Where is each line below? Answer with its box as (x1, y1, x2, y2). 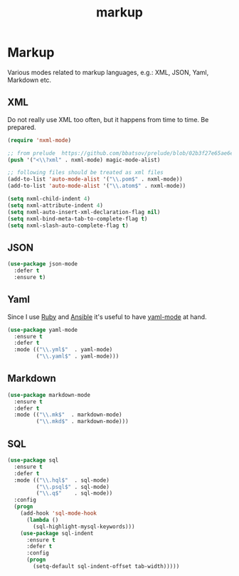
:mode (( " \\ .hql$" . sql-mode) (14, 476, 110, 484)
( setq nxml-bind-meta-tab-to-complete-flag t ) (7, 215, 148, 222)
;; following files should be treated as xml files (7, 169, 164, 176)
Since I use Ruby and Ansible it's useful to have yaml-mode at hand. (7, 312, 208, 321)
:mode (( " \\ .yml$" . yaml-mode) (14, 346, 113, 353)
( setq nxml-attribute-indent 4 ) (7, 201, 103, 209)
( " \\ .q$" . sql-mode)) (36, 490, 113, 497)
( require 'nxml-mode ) (7, 136, 72, 143)
